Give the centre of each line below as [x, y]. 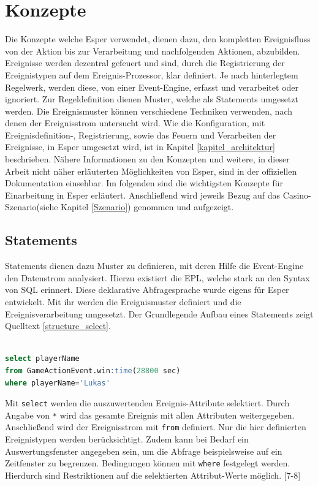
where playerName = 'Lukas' [58, 383]
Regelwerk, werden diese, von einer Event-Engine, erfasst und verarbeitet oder [152, 87]
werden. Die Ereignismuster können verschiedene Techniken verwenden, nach [149, 111]
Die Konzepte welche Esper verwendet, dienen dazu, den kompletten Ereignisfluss [158, 39]
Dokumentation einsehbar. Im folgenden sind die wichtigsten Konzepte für [144, 183]
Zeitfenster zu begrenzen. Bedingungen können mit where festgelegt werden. [148, 463]
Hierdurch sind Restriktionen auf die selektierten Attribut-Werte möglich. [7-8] [153, 475]
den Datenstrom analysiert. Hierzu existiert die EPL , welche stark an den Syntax [157, 277]
